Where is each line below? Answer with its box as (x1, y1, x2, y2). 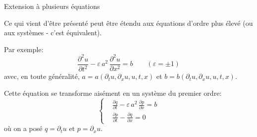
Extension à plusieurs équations (4, 1, 100, 11)
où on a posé (4, 123, 43, 134)
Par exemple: (4, 44, 44, 54)
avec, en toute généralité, (4, 71, 80, 81)
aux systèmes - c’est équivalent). (4, 27, 102, 38)
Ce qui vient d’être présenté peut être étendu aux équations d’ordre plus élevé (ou (4, 17, 253, 28)
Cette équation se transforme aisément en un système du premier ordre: (4, 87, 222, 98)
